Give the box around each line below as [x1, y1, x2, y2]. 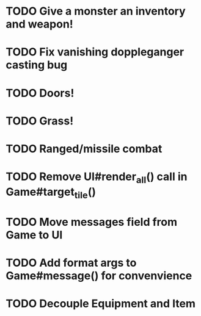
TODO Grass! [5, 114, 74, 127]
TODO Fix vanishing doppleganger [5, 45, 185, 59]
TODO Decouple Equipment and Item [5, 296, 196, 311]
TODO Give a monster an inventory [5, 4, 186, 18]
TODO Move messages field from [5, 215, 178, 229]
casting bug [5, 58, 68, 72]
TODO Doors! [5, 86, 75, 100]
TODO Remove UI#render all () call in [5, 170, 188, 185]
